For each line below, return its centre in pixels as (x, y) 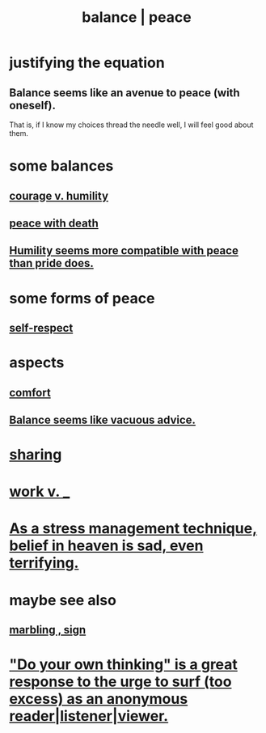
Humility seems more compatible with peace (124, 251)
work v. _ (40, 491)
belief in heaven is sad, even (106, 546)
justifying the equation (87, 63)
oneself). (32, 105)
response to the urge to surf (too (120, 682)
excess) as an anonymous (99, 699)
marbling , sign (48, 630)
